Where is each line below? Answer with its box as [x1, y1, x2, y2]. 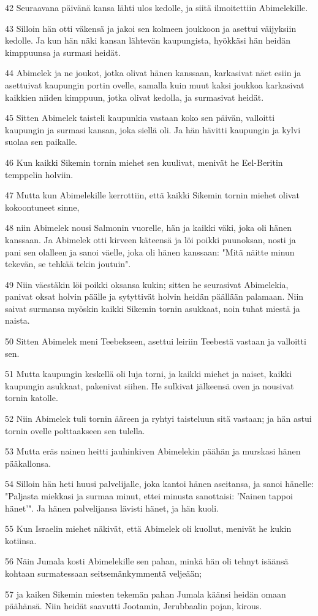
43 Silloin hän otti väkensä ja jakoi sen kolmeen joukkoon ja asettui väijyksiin [5, 21, 297, 34]
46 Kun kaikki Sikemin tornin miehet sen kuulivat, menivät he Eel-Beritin [5, 155, 283, 168]
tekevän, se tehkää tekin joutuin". [5, 257, 131, 270]
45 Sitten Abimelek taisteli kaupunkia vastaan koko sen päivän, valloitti [5, 111, 275, 124]
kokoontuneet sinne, [5, 200, 80, 213]
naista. [5, 314, 30, 327]
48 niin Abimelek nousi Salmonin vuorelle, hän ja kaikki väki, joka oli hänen [5, 221, 292, 234]
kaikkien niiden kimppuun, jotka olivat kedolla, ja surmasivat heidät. [5, 90, 264, 103]
